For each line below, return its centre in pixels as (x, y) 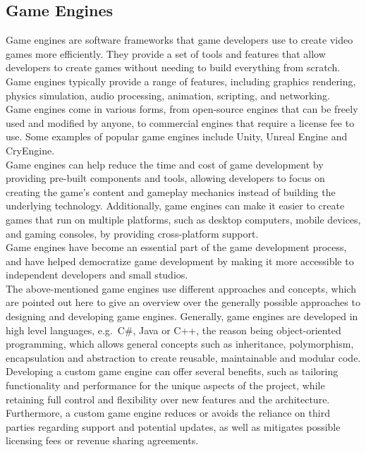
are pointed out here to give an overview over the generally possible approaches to (183, 302)
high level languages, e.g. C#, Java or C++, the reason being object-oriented (173, 330)
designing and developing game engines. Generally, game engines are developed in (182, 316)
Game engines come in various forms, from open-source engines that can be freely (182, 109)
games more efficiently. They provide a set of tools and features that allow (166, 53)
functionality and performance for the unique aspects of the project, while (165, 385)
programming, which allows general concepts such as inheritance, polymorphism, (180, 344)
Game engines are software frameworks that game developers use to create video (179, 40)
